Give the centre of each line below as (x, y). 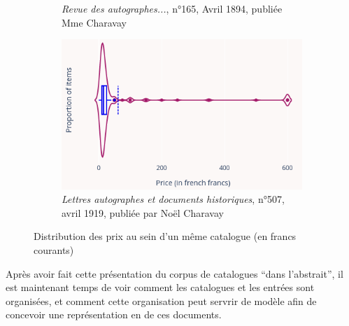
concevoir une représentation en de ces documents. (114, 314)
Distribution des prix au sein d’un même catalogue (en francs (165, 236)
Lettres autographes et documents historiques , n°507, (173, 199)
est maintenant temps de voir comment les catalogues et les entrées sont (160, 287)
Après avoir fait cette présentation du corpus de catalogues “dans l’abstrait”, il (174, 273)
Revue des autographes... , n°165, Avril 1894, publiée (172, 8)
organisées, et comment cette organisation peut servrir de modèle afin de (161, 300)
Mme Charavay (94, 22)
